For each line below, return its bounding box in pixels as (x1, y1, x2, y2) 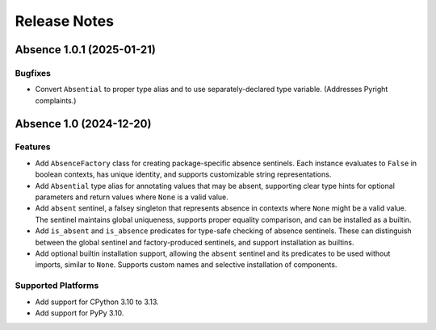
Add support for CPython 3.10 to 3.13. (35, 297, 159, 307)
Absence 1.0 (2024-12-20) (15, 117, 152, 131)
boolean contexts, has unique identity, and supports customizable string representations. (35, 169, 332, 179)
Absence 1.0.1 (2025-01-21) (15, 43, 157, 56)
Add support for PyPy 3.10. (35, 307, 124, 318)
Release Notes (15, 12, 115, 30)
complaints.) (35, 95, 77, 105)
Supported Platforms (15, 280, 99, 291)
